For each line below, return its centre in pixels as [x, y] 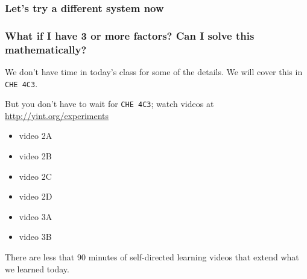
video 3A [36, 216]
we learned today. [37, 268]
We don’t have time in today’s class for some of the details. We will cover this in [154, 71]
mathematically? [46, 49]
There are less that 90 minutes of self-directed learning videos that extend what [152, 257]
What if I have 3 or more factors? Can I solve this [130, 35]
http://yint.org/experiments [57, 115]
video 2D [36, 196]
